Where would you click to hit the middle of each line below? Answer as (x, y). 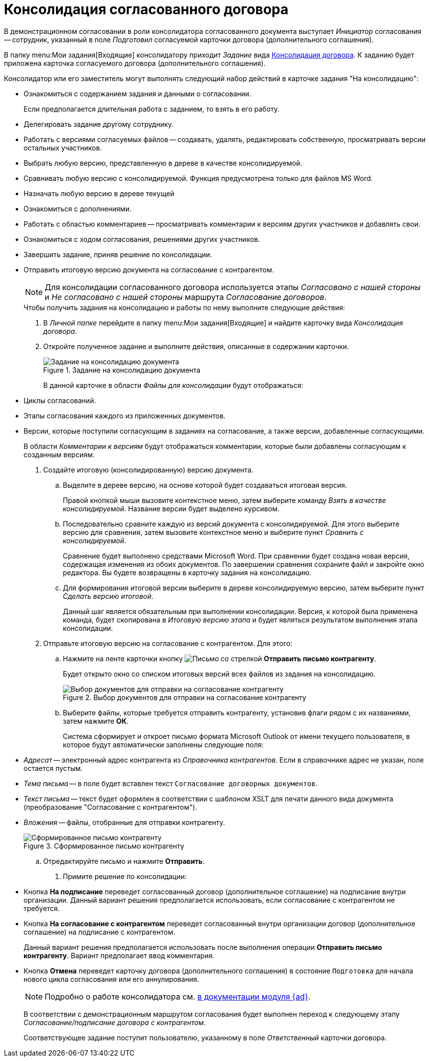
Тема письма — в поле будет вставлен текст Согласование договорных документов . (171, 783)
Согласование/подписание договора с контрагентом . (115, 1022)
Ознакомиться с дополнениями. (78, 208)
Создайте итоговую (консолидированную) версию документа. (148, 470)
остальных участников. (63, 147)
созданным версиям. (59, 454)
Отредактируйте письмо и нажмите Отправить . (124, 861)
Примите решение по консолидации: (125, 876)
